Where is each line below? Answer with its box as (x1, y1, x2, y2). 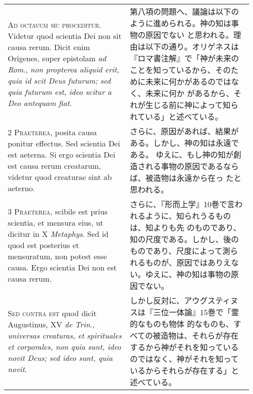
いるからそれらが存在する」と (129, 365, 239, 376)
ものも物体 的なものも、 (145, 318, 234, 329)
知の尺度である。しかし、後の (129, 233, 239, 245)
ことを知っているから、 (129, 64, 216, 75)
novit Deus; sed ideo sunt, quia (8, 352, 113, 363)
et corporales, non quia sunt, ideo (8, 341, 121, 352)
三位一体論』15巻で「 (153, 306, 231, 318)
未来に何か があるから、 (145, 88, 234, 99)
